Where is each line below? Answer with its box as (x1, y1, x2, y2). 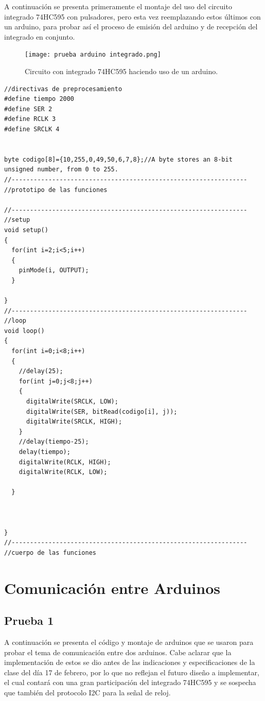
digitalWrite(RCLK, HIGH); (19, 458, 111, 466)
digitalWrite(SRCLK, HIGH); (26, 418, 122, 426)
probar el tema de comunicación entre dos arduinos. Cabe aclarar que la (4, 646, 232, 657)
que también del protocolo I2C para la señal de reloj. (4, 687, 171, 698)
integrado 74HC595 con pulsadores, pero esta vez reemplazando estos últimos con (4, 11, 261, 22)
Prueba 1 (4, 612, 54, 628)
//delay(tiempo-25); (19, 438, 89, 446)
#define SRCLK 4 (4, 126, 60, 133)
